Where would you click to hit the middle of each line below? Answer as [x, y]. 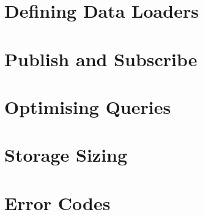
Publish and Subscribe [101, 58]
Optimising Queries [88, 106]
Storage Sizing [66, 155]
